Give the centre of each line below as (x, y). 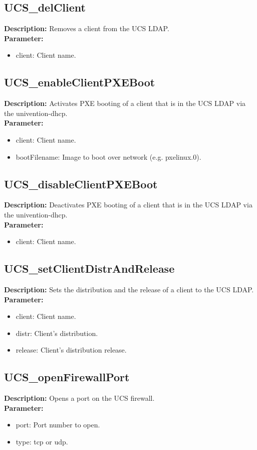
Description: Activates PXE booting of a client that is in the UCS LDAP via (125, 103)
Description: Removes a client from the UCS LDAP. (87, 28)
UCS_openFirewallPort (67, 377)
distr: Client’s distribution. (57, 333)
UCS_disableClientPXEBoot (81, 184)
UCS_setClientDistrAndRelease (89, 268)
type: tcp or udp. (42, 441)
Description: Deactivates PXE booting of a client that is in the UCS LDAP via (128, 205)
